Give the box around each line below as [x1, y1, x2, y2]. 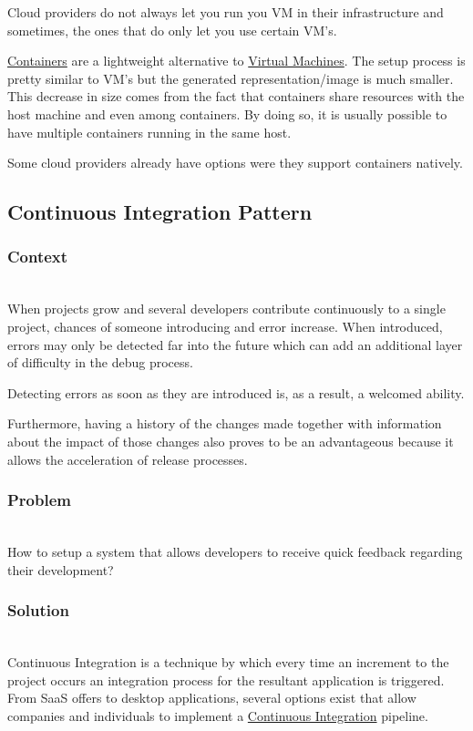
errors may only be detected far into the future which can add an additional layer [7, 335, 463, 354]
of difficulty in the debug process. [7, 353, 193, 372]
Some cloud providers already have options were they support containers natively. [7, 153, 463, 172]
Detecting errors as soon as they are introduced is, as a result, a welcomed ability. [7, 383, 465, 402]
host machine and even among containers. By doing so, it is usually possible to [7, 104, 447, 123]
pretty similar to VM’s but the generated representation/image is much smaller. [7, 68, 454, 88]
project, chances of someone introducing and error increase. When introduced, [7, 316, 443, 335]
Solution [7, 599, 69, 622]
